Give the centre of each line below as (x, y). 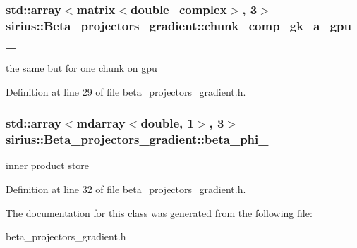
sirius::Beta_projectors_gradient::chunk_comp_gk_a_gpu (179, 25)
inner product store (48, 165)
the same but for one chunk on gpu (81, 68)
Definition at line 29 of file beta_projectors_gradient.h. (126, 91)
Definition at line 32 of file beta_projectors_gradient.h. (126, 188)
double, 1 (167, 123)
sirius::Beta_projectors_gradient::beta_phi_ (137, 139)
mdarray (101, 123)
